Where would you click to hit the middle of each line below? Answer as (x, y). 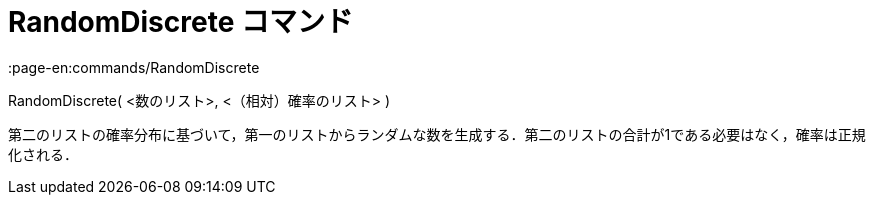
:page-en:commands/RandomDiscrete (134, 67)
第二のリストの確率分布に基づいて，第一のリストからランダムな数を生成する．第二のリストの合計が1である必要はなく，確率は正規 (437, 134)
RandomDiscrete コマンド (180, 22)
